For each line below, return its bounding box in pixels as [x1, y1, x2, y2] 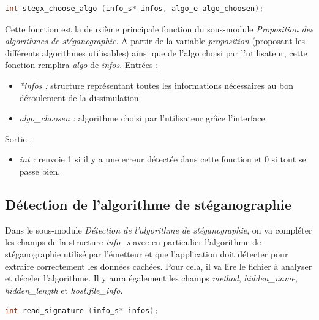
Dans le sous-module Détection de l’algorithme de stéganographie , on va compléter [5, 223, 312, 236]
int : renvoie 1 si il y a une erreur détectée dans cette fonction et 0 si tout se [19, 153, 306, 166]
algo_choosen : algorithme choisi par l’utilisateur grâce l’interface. [19, 112, 268, 124]
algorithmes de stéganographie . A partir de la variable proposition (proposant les [5, 34, 305, 47]
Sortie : [5, 132, 32, 145]
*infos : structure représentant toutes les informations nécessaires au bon [19, 78, 293, 91]
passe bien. [19, 164, 61, 177]
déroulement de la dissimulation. [19, 91, 141, 104]
